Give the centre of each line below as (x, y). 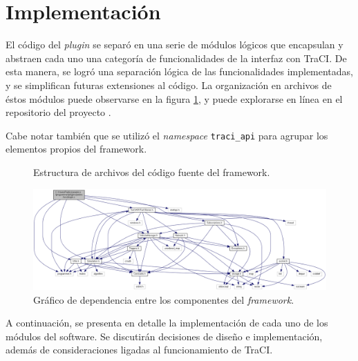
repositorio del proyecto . (58, 112)
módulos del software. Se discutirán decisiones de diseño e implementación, (164, 336)
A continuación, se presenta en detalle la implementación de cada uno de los (167, 323)
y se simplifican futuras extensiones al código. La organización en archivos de (169, 85)
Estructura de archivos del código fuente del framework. (152, 172)
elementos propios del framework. (76, 149)
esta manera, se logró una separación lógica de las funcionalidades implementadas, (180, 71)
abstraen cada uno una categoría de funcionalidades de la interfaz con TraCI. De (176, 58)
